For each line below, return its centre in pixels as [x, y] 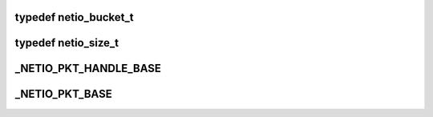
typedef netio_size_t [67, 43]
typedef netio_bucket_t [74, 17]
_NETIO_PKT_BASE [63, 94]
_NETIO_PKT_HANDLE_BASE [88, 69]
